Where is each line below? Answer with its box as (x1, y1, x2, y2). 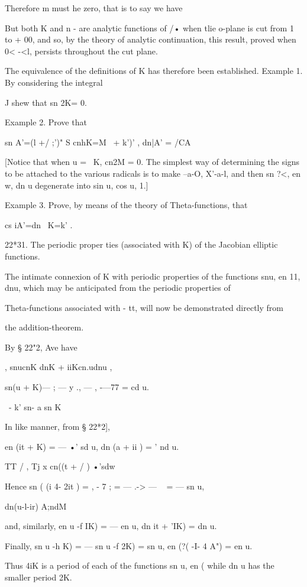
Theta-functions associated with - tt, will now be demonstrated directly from (5, 301, 283, 313)
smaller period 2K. (5, 571, 72, 583)
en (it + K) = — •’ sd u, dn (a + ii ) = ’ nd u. (5, 440, 179, 452)
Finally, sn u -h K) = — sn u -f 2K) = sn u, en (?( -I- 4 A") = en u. (5, 539, 253, 552)
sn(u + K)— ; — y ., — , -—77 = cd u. (5, 381, 149, 393)
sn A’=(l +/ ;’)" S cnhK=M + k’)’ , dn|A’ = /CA (5, 135, 191, 148)
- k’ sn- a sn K (8, 400, 62, 413)
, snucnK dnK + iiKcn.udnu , (5, 361, 112, 373)
